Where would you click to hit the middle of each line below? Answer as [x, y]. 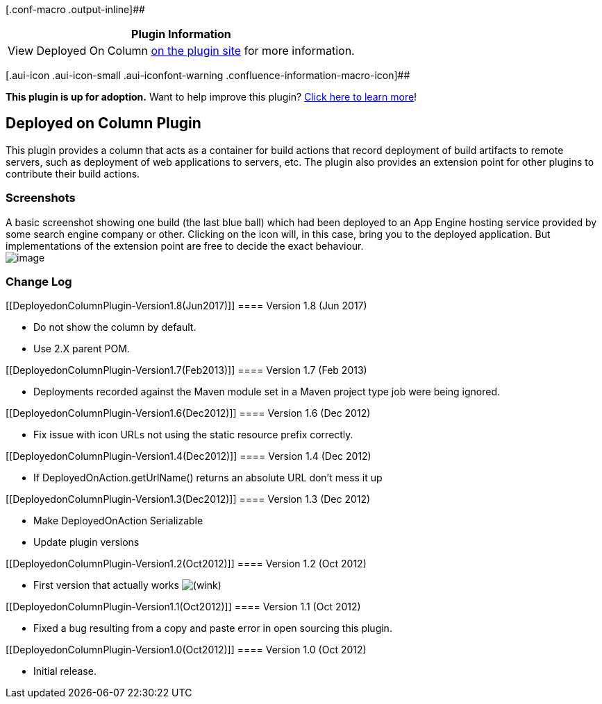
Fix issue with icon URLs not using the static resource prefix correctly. [193, 435]
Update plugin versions [86, 542]
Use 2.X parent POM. [82, 349]
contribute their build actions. [73, 173]
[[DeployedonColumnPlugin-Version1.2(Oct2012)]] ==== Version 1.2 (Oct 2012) [186, 564]
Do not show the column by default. [115, 327]
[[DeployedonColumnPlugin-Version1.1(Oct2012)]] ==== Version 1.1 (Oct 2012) [183, 607]
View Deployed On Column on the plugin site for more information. [181, 51]
